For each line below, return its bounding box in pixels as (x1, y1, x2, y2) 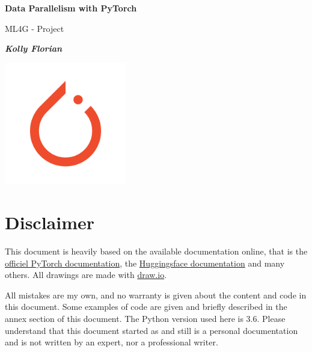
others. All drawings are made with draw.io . (5, 268, 167, 281)
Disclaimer (5, 210, 95, 235)
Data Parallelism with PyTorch (5, 2, 137, 14)
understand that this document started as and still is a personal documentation (5, 324, 298, 336)
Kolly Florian (5, 42, 63, 55)
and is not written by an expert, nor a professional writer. (5, 336, 218, 348)
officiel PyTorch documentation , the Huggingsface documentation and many (5, 256, 285, 269)
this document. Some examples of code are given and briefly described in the (5, 300, 287, 313)
